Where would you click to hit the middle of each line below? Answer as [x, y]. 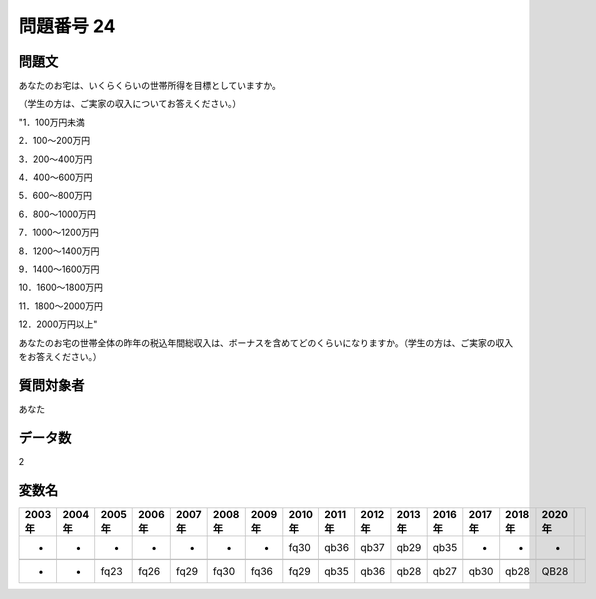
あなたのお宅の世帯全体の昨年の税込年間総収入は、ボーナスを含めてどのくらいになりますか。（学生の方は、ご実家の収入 [266, 342]
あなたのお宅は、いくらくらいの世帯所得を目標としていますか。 [150, 86]
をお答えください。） [60, 356]
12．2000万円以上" [58, 324]
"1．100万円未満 [51, 122]
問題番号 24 [67, 26]
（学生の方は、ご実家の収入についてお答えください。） [130, 104]
